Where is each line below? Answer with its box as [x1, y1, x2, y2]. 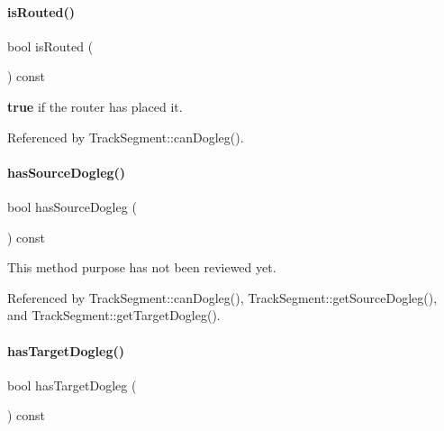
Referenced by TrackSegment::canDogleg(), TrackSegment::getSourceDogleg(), [7, 288, 438, 307]
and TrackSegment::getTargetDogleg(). [7, 306, 221, 325]
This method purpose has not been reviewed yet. [7, 258, 276, 277]
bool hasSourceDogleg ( [7, 197, 137, 215]
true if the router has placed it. [7, 96, 183, 115]
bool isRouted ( [7, 36, 94, 55]
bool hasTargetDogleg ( [7, 375, 137, 394]
